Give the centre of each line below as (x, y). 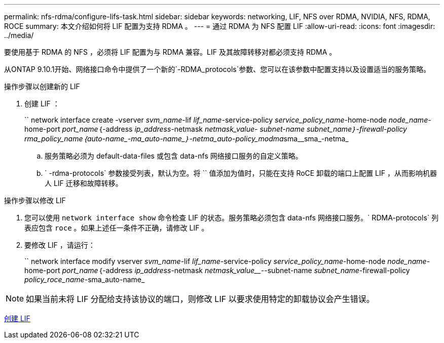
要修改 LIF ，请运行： (60, 245)
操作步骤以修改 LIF (35, 200)
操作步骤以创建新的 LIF (42, 86)
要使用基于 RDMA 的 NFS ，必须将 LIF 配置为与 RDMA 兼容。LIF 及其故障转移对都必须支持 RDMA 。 (170, 52)
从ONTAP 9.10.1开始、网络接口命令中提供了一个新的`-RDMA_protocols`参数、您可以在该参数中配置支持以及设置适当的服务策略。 (217, 69)
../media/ (19, 35)
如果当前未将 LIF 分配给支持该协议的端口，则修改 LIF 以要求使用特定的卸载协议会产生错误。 (200, 299)
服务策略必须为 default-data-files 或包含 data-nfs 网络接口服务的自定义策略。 (174, 156)
